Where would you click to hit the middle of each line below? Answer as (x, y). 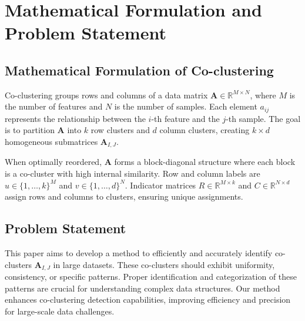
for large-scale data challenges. (60, 311)
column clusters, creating (205, 130)
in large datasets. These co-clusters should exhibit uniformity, (164, 264)
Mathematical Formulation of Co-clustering (139, 70)
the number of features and (54, 106)
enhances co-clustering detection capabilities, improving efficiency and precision (148, 300)
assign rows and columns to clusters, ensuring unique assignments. (124, 196)
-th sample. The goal (263, 118)
